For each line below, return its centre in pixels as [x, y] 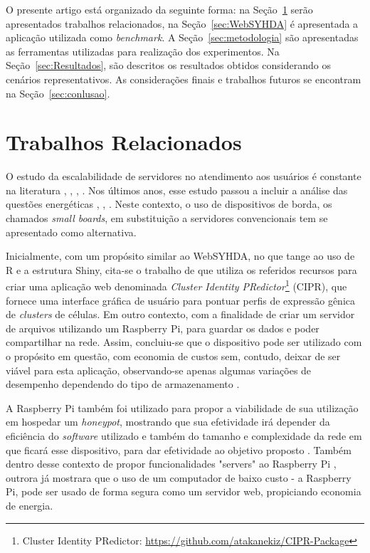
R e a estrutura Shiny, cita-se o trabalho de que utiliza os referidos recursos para [181, 269]
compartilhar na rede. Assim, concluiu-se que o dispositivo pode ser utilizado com [184, 342]
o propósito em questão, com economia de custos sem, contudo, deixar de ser [173, 356]
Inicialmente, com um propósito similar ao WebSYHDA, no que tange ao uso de [180, 256]
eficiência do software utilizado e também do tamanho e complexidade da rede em [184, 436]
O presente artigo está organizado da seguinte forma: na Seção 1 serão [159, 9]
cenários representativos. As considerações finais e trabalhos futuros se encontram [184, 79]
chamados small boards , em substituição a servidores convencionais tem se [167, 218]
